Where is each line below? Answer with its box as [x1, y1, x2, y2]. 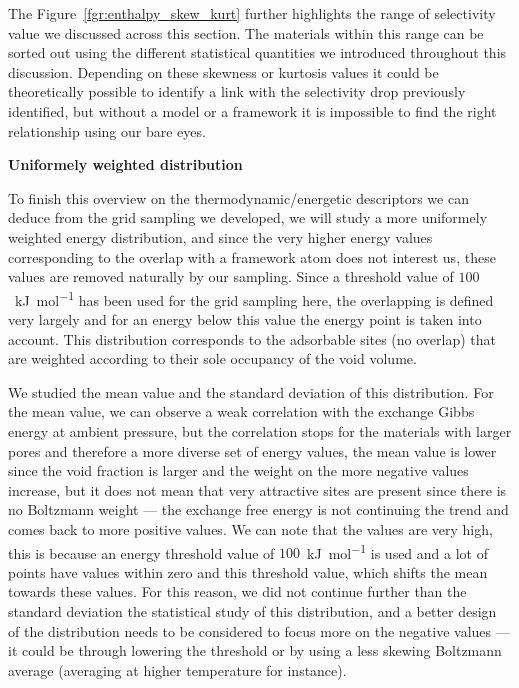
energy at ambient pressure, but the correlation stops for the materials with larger [8, 420, 512, 441]
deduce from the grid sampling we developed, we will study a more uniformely [8, 207, 488, 228]
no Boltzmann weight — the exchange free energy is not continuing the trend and [8, 499, 509, 520]
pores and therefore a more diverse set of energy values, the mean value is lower [8, 440, 497, 461]
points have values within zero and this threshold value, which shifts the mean [8, 561, 488, 582]
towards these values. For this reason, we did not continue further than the [8, 581, 467, 602]
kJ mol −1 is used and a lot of [307, 539, 488, 563]
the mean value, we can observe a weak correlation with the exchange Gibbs [8, 401, 475, 422]
